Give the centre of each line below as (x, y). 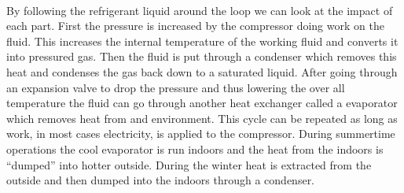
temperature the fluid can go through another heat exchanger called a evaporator (202, 103)
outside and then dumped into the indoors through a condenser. (161, 180)
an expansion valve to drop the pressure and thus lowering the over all (176, 87)
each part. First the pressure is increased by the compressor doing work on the (195, 26)
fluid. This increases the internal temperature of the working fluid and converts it (202, 41)
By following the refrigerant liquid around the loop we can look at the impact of (200, 10)
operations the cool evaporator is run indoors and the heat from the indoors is (195, 148)
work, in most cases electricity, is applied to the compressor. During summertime (201, 134)
